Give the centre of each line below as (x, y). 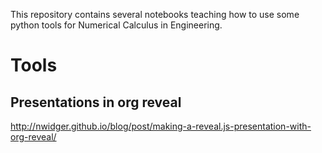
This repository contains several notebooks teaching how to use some (155, 14)
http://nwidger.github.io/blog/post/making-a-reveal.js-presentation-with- (161, 126)
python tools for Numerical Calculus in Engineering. (116, 25)
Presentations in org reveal (96, 102)
